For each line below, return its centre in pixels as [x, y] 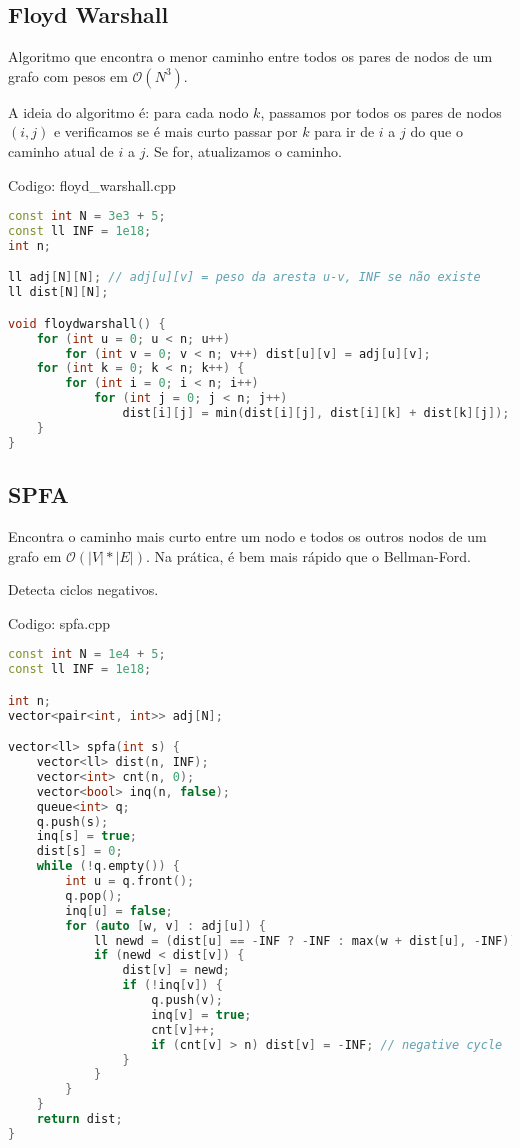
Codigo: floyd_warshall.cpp [92, 184]
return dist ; [79, 1119]
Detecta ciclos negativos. [83, 589]
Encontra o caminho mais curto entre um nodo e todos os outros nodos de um [247, 535]
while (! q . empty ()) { [108, 866]
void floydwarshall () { [87, 323]
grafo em [35, 555]
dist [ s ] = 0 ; [79, 851]
